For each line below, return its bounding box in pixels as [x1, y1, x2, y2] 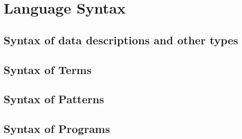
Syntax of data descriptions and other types [4, 32, 238, 47]
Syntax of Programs [4, 121, 110, 136]
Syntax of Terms [4, 61, 92, 77]
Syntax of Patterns [4, 91, 104, 107]
